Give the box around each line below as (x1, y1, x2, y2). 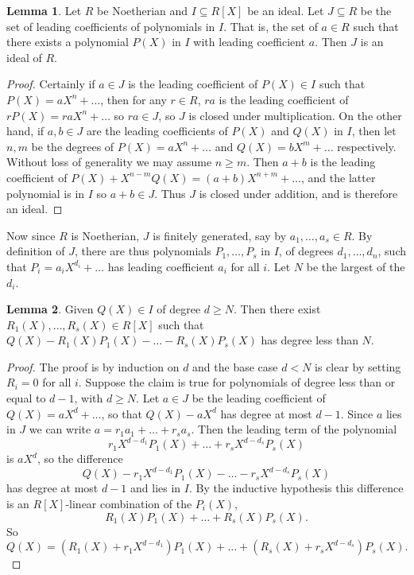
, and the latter (300, 169, 376, 185)
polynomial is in (6, 185, 85, 201)
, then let (351, 122, 397, 139)
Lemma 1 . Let (6, 2, 82, 18)
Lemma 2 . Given (6, 301, 94, 317)
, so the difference (37, 450, 123, 467)
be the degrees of (31, 138, 114, 154)
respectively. (337, 138, 397, 154)
